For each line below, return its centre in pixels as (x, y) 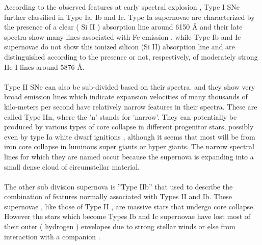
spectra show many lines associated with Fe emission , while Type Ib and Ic (123, 36)
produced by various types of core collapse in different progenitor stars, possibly (129, 127)
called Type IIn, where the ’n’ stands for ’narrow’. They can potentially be (121, 116)
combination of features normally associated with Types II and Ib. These (118, 196)
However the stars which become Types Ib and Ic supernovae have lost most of (127, 216)
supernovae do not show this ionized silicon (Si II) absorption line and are (120, 47)
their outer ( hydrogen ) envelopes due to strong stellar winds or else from (120, 226)
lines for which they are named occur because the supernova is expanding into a (129, 156)
